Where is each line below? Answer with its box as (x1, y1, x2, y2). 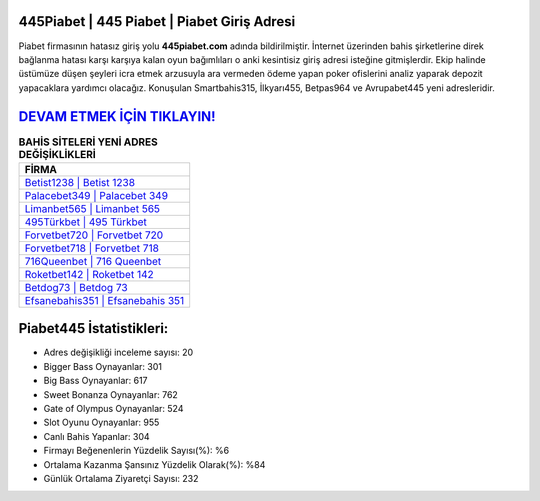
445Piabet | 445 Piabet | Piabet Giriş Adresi (18, 13, 296, 30)
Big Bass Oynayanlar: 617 (43, 375, 149, 387)
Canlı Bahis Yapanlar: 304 (43, 430, 150, 442)
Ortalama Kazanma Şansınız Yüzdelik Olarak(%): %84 (43, 458, 266, 470)
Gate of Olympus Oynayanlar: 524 (43, 403, 184, 415)
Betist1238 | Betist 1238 (24, 175, 135, 189)
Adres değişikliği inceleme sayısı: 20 (43, 346, 194, 359)
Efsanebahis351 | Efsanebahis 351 (24, 293, 185, 307)
